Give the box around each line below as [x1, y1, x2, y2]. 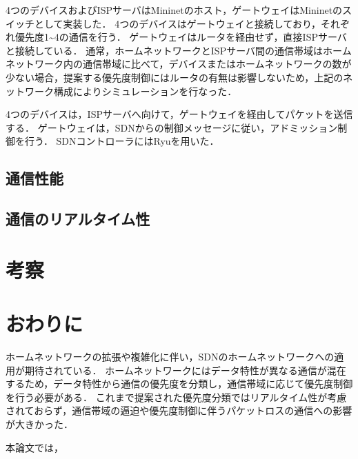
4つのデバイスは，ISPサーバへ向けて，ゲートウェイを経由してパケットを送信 [6, 107, 353, 121]
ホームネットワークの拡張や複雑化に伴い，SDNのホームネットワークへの [6, 349, 335, 363]
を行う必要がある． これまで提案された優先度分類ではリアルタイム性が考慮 [6, 389, 347, 404]
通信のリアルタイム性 [6, 208, 150, 229]
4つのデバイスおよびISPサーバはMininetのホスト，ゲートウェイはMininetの [6, 3, 343, 17]
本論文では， [6, 440, 63, 454]
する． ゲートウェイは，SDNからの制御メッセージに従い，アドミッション [6, 120, 338, 134]
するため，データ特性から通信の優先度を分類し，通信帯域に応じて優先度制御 [6, 376, 353, 391]
